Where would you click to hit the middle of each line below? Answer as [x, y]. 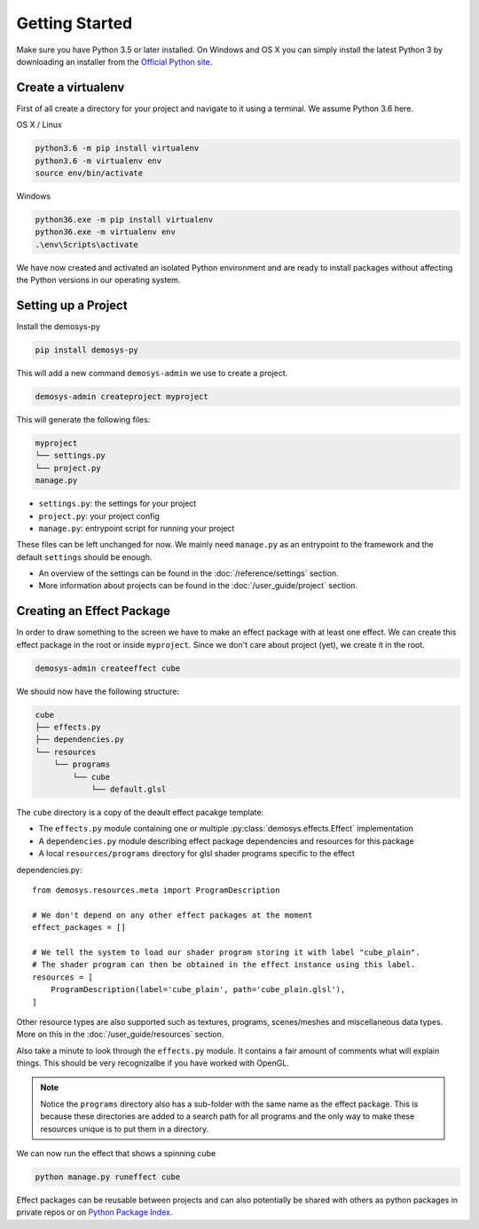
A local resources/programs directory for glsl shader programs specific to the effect [196, 854]
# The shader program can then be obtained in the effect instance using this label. [224, 965]
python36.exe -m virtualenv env [106, 232]
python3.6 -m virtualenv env [98, 161]
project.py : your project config [99, 516]
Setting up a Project [72, 305]
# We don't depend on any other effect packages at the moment [173, 915]
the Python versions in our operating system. [98, 280]
